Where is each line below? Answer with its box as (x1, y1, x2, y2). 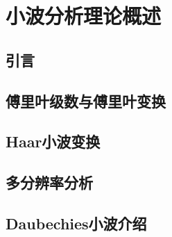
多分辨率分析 (6, 172, 93, 193)
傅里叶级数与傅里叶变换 (6, 90, 166, 111)
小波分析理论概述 (6, 1, 162, 30)
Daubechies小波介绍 (6, 212, 147, 234)
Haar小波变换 (6, 131, 101, 152)
